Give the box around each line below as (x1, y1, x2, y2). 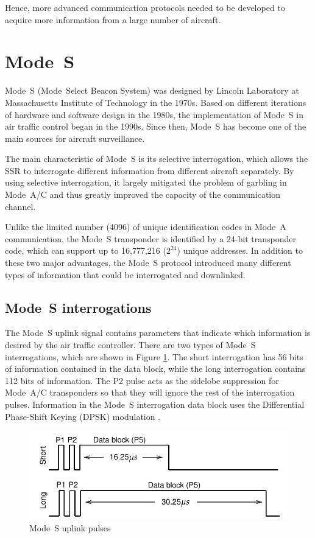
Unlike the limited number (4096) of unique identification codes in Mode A (5, 220, 286, 233)
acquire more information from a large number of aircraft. (5, 13, 221, 26)
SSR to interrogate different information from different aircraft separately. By (5, 164, 294, 176)
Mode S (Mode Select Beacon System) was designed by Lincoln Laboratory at (5, 84, 299, 97)
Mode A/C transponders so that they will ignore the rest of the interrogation (5, 386, 295, 399)
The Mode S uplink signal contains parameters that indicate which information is (5, 326, 311, 339)
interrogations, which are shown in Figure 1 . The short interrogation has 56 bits (5, 350, 303, 363)
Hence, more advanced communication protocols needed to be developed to (5, 1, 285, 13)
